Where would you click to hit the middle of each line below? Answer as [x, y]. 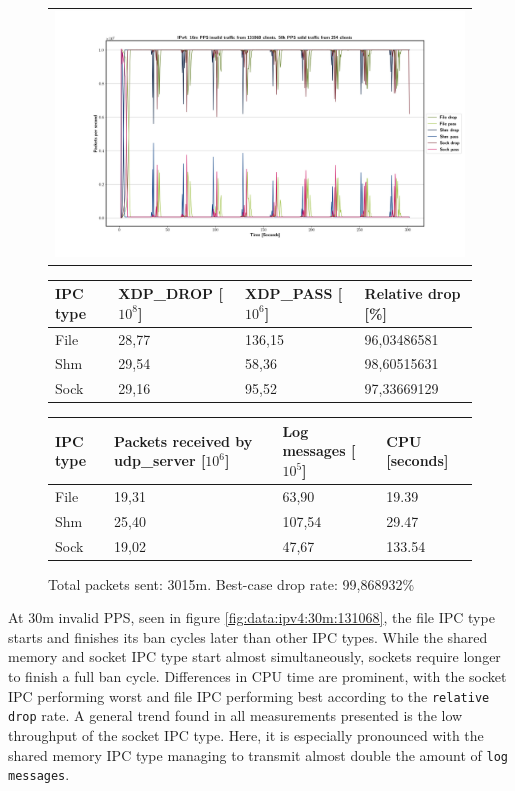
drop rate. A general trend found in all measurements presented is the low [235, 715]
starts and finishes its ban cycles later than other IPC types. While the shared [248, 636]
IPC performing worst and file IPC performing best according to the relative [249, 695]
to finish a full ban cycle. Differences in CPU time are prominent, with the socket [257, 676]
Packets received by [183, 440]
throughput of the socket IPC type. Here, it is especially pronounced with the [246, 734]
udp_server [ [160, 460]
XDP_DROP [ [170, 293]
